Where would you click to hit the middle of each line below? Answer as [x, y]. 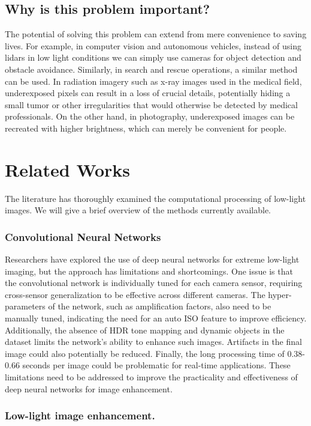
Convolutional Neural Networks [83, 236]
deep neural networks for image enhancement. [89, 388]
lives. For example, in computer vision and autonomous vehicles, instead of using [153, 45]
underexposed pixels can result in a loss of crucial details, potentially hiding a [148, 93]
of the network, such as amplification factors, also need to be [160, 306]
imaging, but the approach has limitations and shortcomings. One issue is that [149, 271]
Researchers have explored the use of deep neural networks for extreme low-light [152, 259]
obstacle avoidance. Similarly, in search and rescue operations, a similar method [151, 69]
